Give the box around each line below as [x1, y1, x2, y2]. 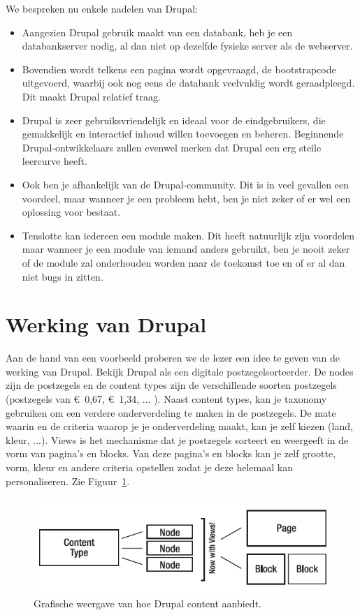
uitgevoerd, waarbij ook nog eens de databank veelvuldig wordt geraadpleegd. [22, 75, 355, 90]
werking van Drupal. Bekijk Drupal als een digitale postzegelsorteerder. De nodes [6, 364, 354, 378]
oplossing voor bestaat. [22, 205, 121, 219]
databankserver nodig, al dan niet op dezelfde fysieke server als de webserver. [22, 38, 353, 53]
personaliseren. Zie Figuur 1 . [6, 473, 130, 488]
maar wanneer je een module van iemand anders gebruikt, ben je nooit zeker [22, 242, 350, 256]
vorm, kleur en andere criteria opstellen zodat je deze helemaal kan [6, 459, 293, 474]
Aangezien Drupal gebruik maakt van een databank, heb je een [22, 24, 293, 39]
